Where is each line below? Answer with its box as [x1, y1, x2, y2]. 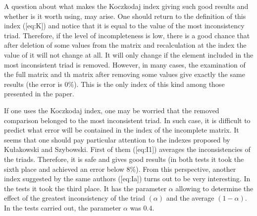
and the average [166, 193, 214, 203]
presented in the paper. [4, 88, 74, 99]
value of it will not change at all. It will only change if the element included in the [4, 49, 254, 60]
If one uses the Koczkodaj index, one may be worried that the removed [4, 105, 219, 115]
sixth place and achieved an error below [4, 163, 124, 174]
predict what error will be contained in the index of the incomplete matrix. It [4, 125, 239, 135]
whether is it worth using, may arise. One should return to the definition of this [4, 10, 246, 21]
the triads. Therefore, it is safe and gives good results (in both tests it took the [4, 153, 244, 164]
